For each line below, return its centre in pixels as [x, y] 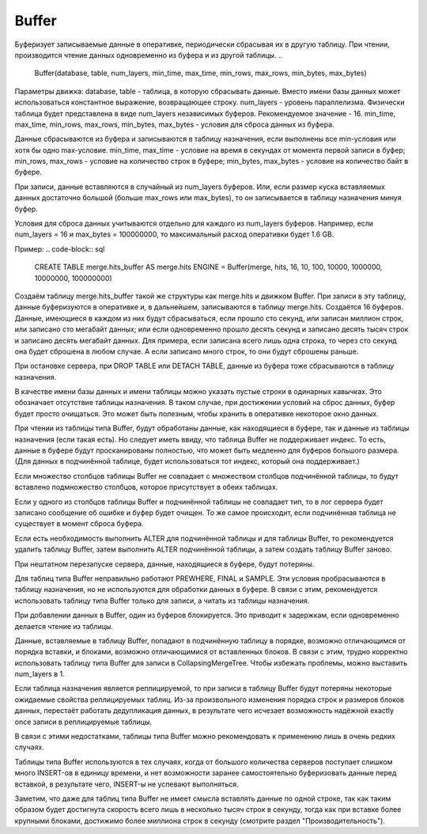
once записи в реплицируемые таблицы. [83, 722]
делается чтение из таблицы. [64, 626]
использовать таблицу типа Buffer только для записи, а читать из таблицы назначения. [162, 601]
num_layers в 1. [40, 674]
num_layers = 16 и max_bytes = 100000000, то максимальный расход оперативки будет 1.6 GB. [174, 234]
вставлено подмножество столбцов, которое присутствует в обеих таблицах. [146, 487]
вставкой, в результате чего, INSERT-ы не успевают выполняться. [127, 784]
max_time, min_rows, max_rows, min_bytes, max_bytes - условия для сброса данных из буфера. [175, 124]
